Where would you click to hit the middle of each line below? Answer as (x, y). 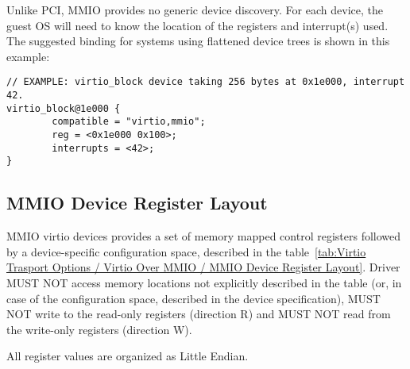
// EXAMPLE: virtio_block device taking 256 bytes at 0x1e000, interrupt (206, 82)
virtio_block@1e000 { (64, 108)
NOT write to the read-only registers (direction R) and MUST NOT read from (199, 314)
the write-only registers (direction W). (99, 329)
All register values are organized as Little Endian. (128, 356)
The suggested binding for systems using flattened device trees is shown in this (198, 41)
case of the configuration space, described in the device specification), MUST (193, 298)
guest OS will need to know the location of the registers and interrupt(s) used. (197, 25)
